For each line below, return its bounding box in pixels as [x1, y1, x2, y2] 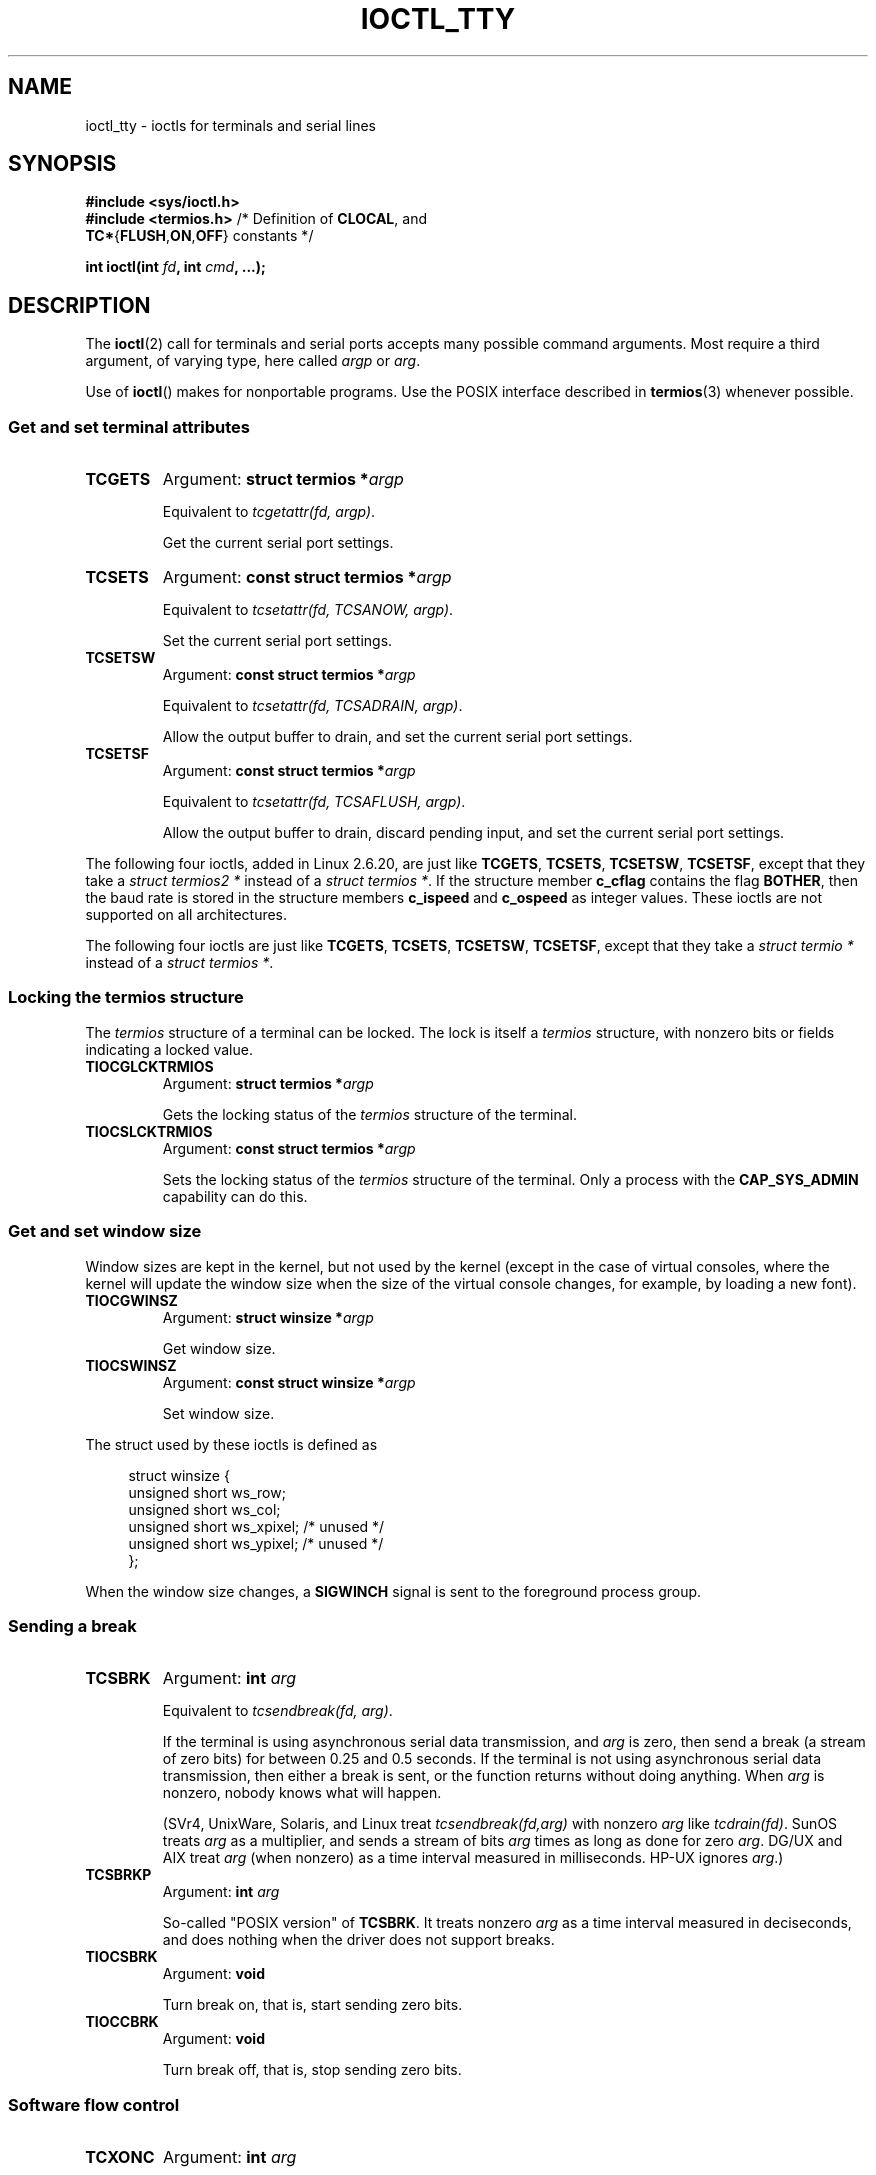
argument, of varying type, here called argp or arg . [85, 352, 421, 370]
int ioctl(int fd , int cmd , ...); [85, 258, 266, 276]
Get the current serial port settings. [162, 534, 394, 552]
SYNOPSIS [8, 151, 117, 177]
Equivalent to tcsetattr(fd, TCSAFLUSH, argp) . [162, 793, 466, 811]
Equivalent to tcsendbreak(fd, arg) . [162, 1702, 393, 1720]
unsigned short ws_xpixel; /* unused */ [128, 1517, 385, 1535]
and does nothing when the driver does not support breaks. [162, 1931, 555, 1949]
